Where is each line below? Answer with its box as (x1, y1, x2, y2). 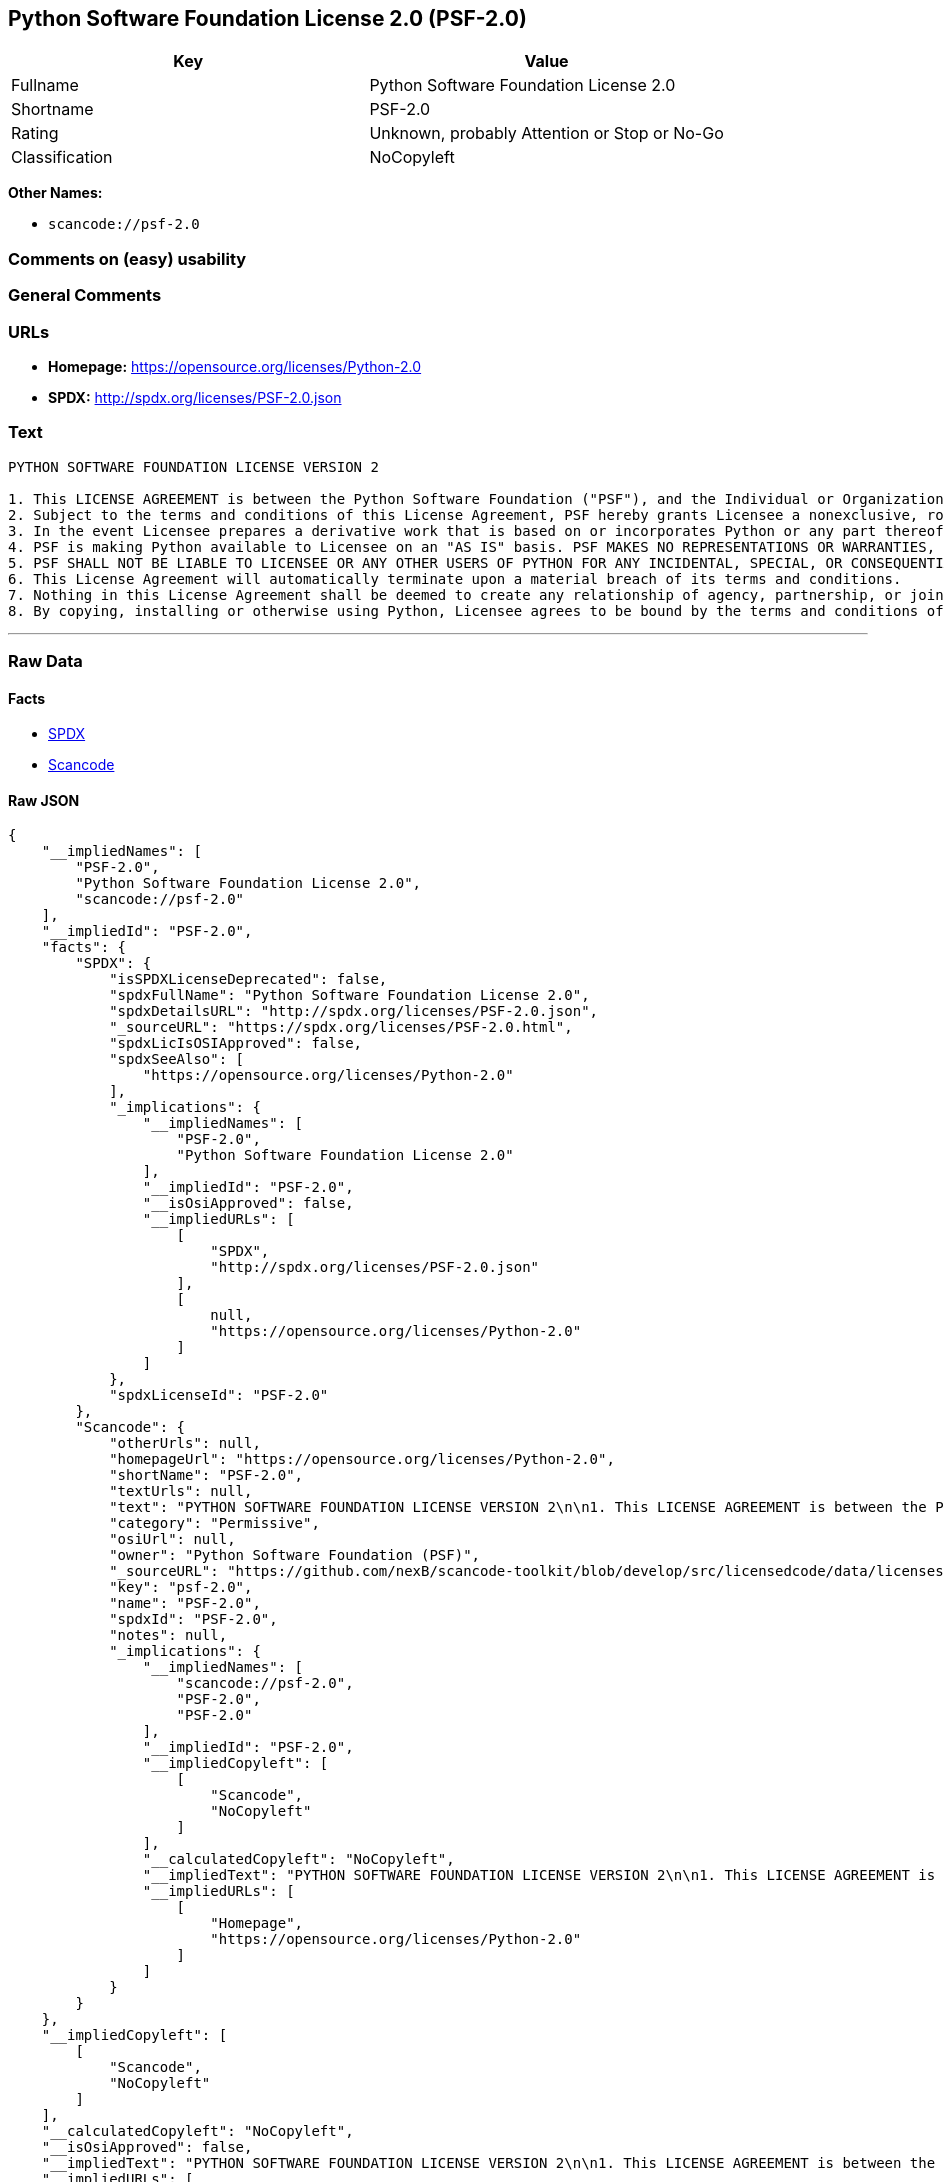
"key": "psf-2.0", (109, 1579, 253, 1596)
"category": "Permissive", (109, 1515, 320, 1532)
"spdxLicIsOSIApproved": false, (109, 1035, 363, 1052)
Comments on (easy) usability (8, 248, 247, 269)
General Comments (8, 285, 162, 306)
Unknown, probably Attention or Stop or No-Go (369, 123, 724, 144)
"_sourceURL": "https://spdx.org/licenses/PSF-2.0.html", (109, 1019, 573, 1036)
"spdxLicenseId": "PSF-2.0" (109, 1387, 329, 1404)
